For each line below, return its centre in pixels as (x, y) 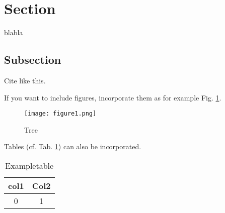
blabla (14, 32)
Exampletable (29, 165)
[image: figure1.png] (60, 114)
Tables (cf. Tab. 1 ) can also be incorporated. (73, 146)
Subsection (33, 60)
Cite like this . (25, 80)
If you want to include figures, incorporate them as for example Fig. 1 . (113, 97)
